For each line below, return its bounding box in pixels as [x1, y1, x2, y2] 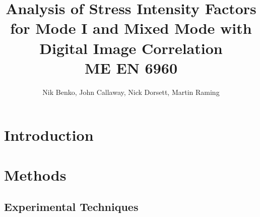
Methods [4, 164, 67, 185]
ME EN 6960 [85, 57, 177, 78]
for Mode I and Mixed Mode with [10, 18, 252, 38]
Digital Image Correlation [39, 37, 223, 58]
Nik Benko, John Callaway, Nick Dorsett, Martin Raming [42, 86, 220, 97]
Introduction [4, 125, 94, 145]
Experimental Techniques [4, 199, 139, 214]
